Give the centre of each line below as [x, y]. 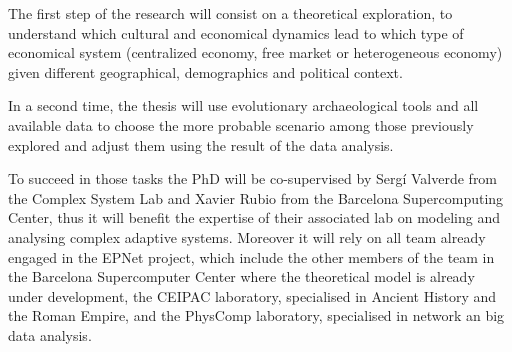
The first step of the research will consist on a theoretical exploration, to [230, 13]
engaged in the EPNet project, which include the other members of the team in [251, 256]
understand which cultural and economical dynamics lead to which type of [236, 32]
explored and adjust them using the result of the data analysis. [201, 144]
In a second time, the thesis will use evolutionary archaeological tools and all [243, 105]
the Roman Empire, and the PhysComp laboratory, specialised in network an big [256, 315]
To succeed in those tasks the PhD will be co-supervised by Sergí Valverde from [253, 178]
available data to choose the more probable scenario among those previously [241, 124]
